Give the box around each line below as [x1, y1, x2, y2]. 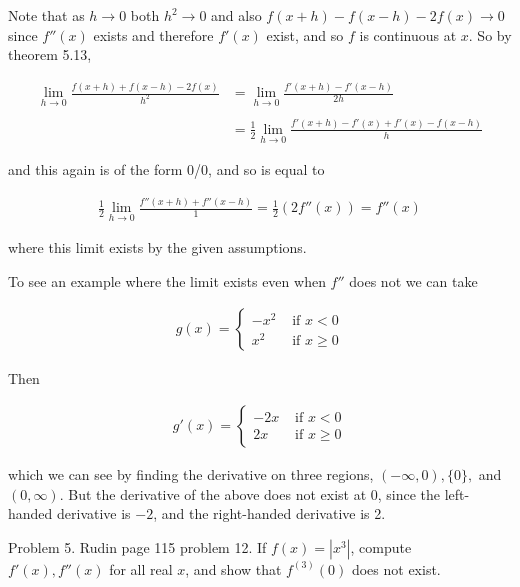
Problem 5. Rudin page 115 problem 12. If [8, 536, 267, 557]
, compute [350, 536, 412, 557]
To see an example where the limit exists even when [8, 270, 326, 291]
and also [211, 5, 262, 25]
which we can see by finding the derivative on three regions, [8, 464, 374, 485]
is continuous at [359, 24, 457, 45]
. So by [468, 24, 512, 45]
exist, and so [266, 24, 344, 45]
